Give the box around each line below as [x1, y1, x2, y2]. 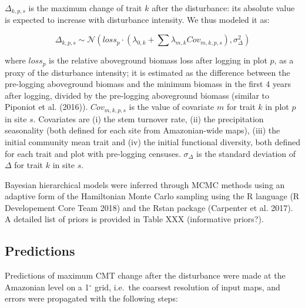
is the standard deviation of [196, 147, 296, 159]
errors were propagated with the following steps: [5, 292, 178, 304]
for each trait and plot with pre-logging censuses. [5, 147, 181, 159]
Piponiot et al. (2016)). [5, 101, 88, 113]
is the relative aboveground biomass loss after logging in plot [49, 54, 267, 66]
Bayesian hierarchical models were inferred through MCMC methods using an [5, 178, 285, 190]
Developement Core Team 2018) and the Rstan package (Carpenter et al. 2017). [5, 201, 293, 213]
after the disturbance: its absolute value [152, 2, 295, 14]
